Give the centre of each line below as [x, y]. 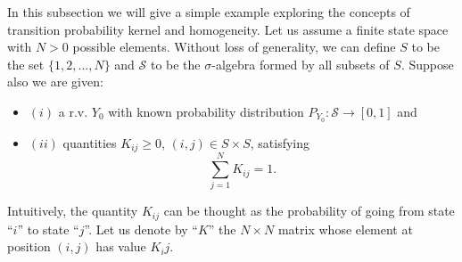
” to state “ [48, 229]
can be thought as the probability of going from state [309, 211]
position [29, 246]
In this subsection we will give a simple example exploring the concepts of [209, 12]
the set [26, 64]
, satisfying [280, 142]
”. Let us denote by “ [141, 229]
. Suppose [427, 64]
